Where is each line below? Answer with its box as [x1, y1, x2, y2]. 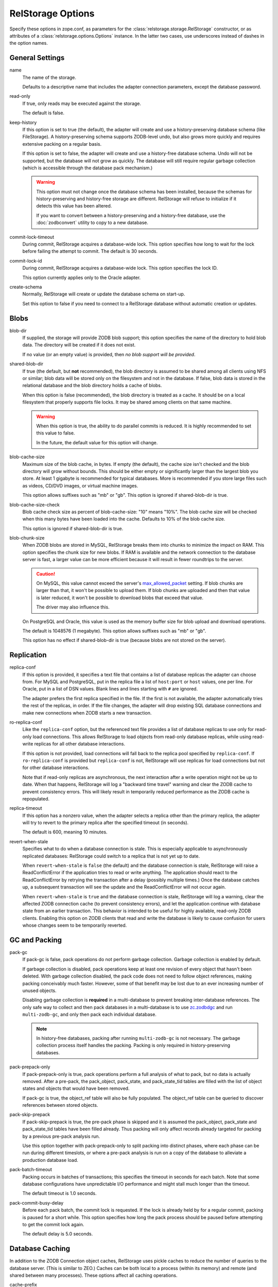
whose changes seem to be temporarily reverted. [22, 922, 127, 929]
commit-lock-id [9, 257, 42, 264]
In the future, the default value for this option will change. [36, 439, 158, 445]
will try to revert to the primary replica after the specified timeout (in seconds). [22, 820, 189, 826]
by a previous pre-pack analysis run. [22, 1133, 100, 1139]
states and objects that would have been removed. [22, 1085, 130, 1091]
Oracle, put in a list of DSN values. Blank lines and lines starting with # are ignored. [22, 686, 198, 692]
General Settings [9, 54, 65, 62]
